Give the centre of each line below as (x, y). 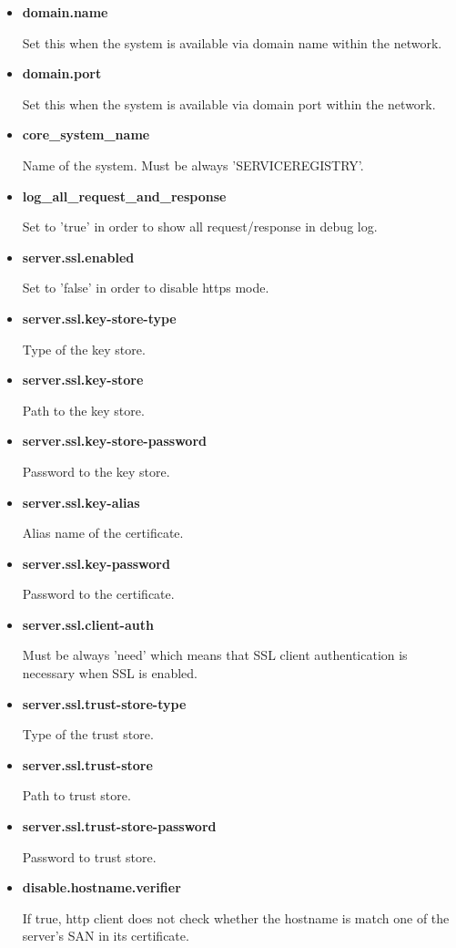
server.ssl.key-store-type (99, 318)
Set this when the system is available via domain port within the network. (229, 103)
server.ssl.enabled (78, 257)
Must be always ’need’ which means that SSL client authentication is (215, 655)
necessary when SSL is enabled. (110, 673)
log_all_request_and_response (124, 196)
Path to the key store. (83, 410)
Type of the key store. (84, 349)
